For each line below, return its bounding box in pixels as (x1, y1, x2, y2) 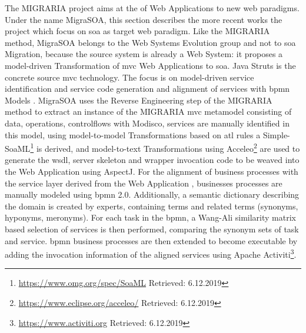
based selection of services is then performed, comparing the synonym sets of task (5, 222, 299, 235)
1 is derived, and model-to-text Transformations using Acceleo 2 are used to (30, 141, 300, 154)
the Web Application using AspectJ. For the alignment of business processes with (5, 165, 298, 177)
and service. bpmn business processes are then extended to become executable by (5, 234, 298, 247)
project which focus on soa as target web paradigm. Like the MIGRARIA (5, 25, 270, 37)
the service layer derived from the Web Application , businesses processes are (5, 177, 282, 189)
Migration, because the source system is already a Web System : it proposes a (5, 48, 283, 60)
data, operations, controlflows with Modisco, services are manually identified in (5, 116, 290, 129)
